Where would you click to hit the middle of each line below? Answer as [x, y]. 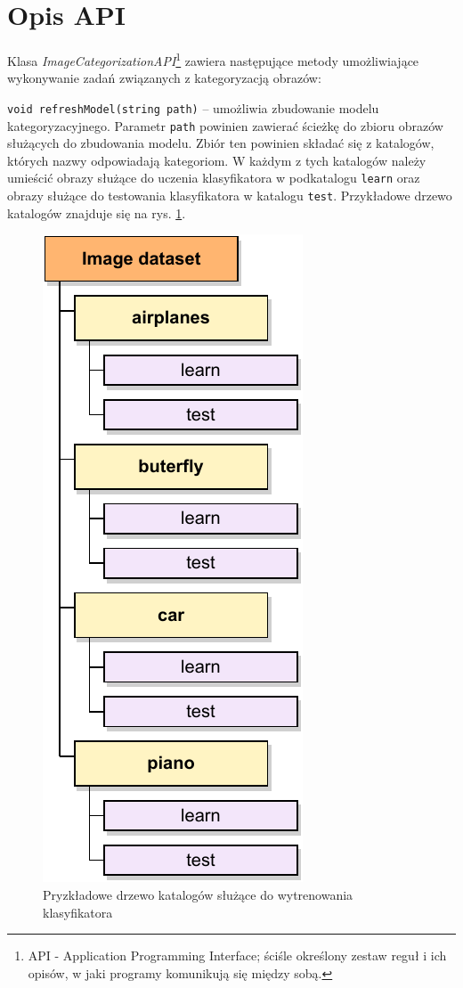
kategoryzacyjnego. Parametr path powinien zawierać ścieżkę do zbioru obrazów [225, 125]
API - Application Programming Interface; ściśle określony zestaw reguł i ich [237, 955]
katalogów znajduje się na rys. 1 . [97, 212]
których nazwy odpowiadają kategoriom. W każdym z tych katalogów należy [217, 160]
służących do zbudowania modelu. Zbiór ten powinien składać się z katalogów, [221, 143]
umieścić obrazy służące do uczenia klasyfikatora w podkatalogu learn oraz [214, 178]
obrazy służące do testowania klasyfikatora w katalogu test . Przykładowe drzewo [230, 196]
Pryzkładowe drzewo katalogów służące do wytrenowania [198, 894]
